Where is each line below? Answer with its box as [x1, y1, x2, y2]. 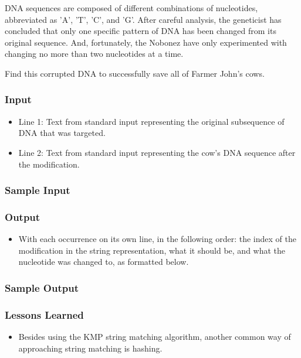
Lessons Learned [5, 307, 84, 322]
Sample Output [5, 280, 79, 295]
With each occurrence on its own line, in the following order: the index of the [18, 233, 296, 245]
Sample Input [5, 183, 70, 197]
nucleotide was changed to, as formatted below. [18, 255, 189, 268]
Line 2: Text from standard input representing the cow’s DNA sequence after [18, 146, 296, 158]
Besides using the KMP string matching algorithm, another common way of [18, 330, 291, 343]
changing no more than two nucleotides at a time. [5, 47, 184, 60]
